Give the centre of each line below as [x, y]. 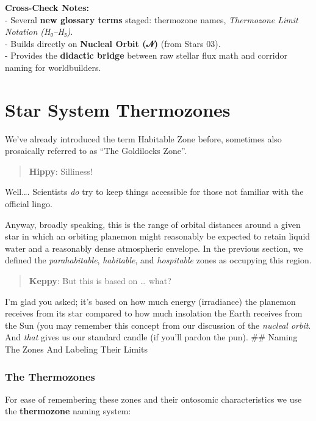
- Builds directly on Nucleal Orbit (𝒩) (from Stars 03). [113, 43]
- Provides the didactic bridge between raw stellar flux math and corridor [146, 55]
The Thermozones [50, 376]
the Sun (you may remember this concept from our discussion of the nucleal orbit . [158, 325]
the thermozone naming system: [68, 411]
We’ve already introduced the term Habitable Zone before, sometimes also [143, 138]
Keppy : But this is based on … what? [100, 281]
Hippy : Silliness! [61, 171]
